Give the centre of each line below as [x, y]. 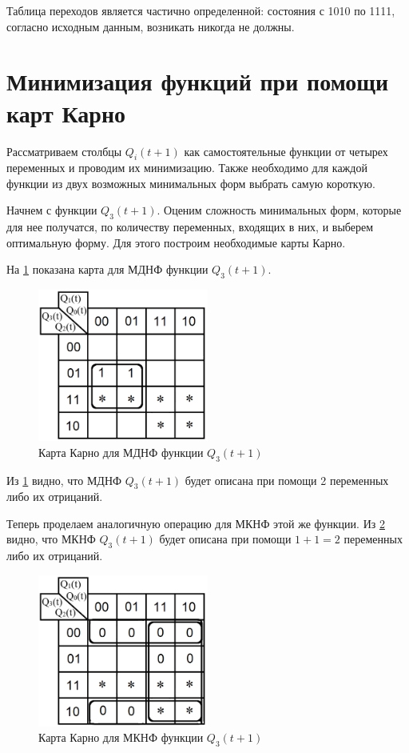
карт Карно [66, 112]
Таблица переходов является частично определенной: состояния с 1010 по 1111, [201, 10]
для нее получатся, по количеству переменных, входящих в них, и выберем [190, 227]
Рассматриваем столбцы [64, 151]
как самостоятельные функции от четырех [286, 151]
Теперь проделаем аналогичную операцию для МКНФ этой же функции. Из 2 [196, 523]
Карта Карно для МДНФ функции [121, 452]
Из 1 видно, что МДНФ [64, 480]
